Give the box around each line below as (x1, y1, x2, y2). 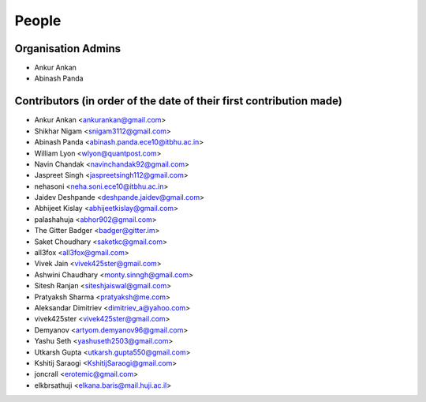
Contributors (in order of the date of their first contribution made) (14, 95, 342, 108)
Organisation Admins (14, 42, 121, 55)
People (14, 12, 62, 29)
